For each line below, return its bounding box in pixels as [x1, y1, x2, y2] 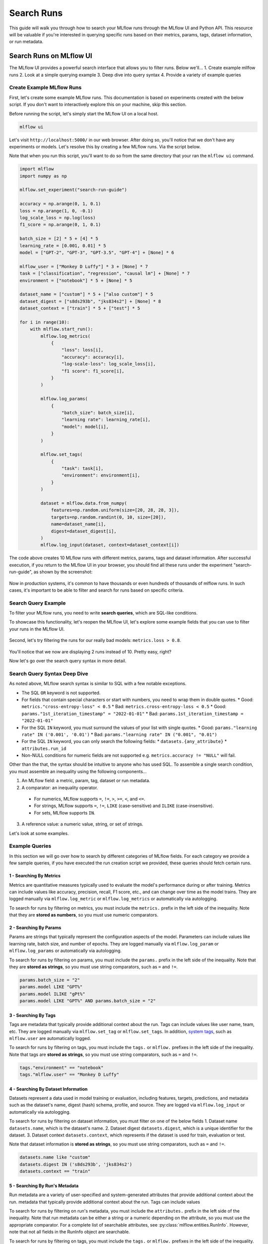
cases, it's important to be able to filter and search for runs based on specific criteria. [9, 587, 184, 593]
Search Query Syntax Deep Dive [9, 670, 89, 677]
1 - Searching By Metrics [9, 873, 61, 879]
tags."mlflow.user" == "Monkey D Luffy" [19, 1072, 119, 1077]
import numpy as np [19, 173, 67, 179]
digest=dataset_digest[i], [51, 528, 117, 534]
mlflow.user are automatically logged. [9, 1035, 91, 1041]
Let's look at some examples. [9, 830, 69, 836]
